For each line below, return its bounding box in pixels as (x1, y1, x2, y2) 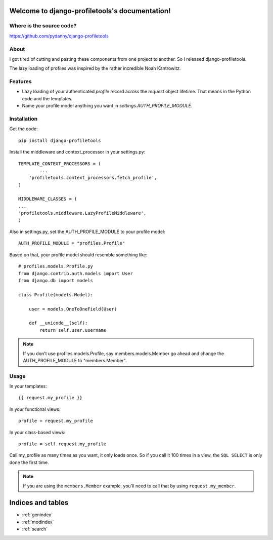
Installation (9, 115, 38, 122)
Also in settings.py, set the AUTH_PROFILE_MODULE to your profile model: (9, 228, 165, 235)
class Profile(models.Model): (18, 292, 94, 297)
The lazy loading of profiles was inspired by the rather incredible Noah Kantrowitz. (9, 65, 181, 71)
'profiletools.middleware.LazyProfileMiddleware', (18, 210, 147, 216)
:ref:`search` (22, 526, 48, 532)
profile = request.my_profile (18, 418, 94, 424)
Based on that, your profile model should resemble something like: (9, 251, 148, 258)
